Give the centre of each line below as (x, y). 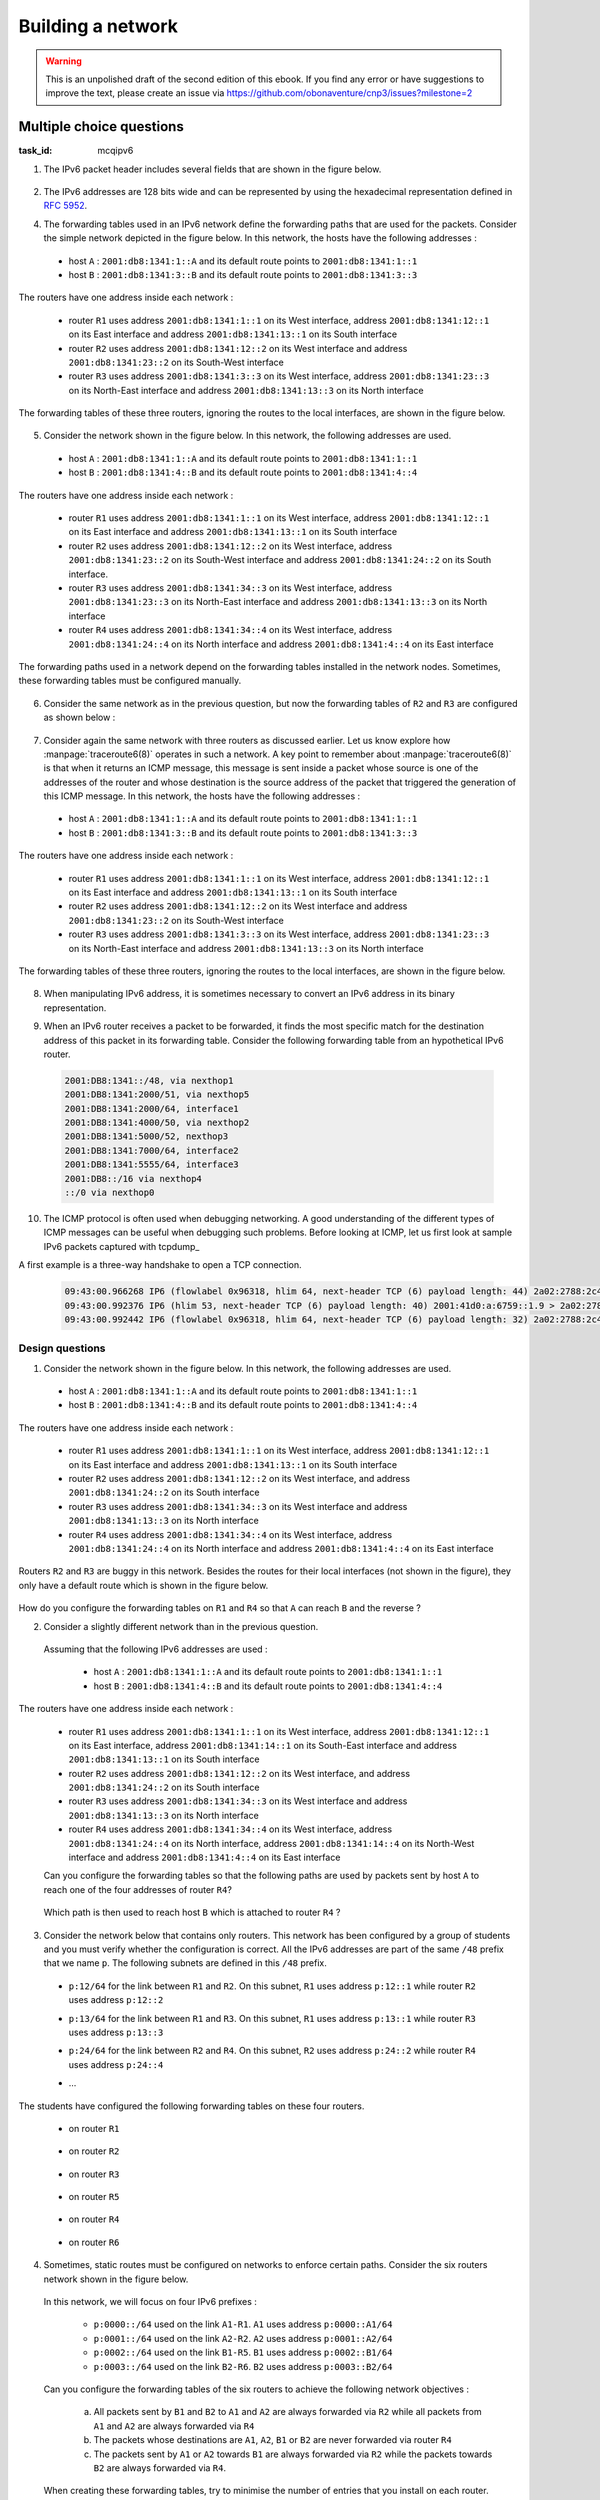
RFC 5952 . (65, 206)
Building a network (98, 26)
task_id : (35, 151)
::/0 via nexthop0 (109, 1193)
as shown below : (79, 717)
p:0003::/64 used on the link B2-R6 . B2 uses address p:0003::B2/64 (243, 2366)
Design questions (62, 1348)
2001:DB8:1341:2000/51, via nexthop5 (157, 1094)
